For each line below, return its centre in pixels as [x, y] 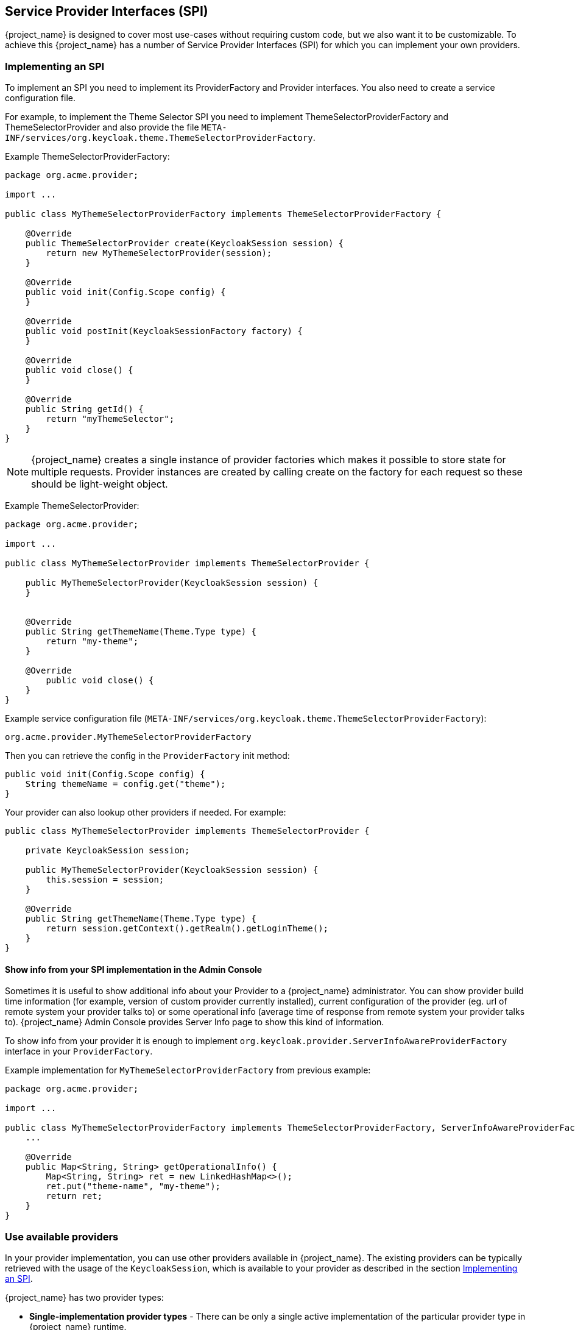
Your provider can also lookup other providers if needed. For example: [146, 813]
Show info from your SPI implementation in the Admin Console [134, 969]
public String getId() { [84, 409]
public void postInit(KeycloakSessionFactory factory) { [164, 331]
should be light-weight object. [100, 484]
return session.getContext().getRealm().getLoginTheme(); [187, 929]
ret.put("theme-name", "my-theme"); [133, 1186]
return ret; [74, 1196]
